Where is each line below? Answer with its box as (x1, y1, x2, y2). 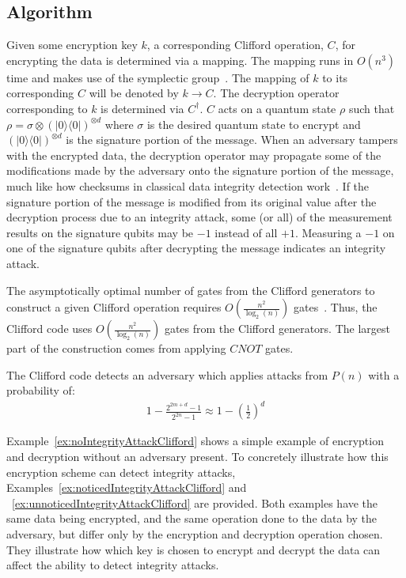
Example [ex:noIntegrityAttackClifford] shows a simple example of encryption (6, 433, 384, 449)
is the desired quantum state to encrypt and (146, 115, 361, 132)
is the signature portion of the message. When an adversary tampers (66, 131, 398, 148)
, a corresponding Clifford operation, (146, 36, 324, 53)
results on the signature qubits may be (6, 224, 194, 240)
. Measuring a (294, 224, 362, 240)
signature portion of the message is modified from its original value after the (6, 193, 377, 210)
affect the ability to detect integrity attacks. (6, 557, 219, 573)
